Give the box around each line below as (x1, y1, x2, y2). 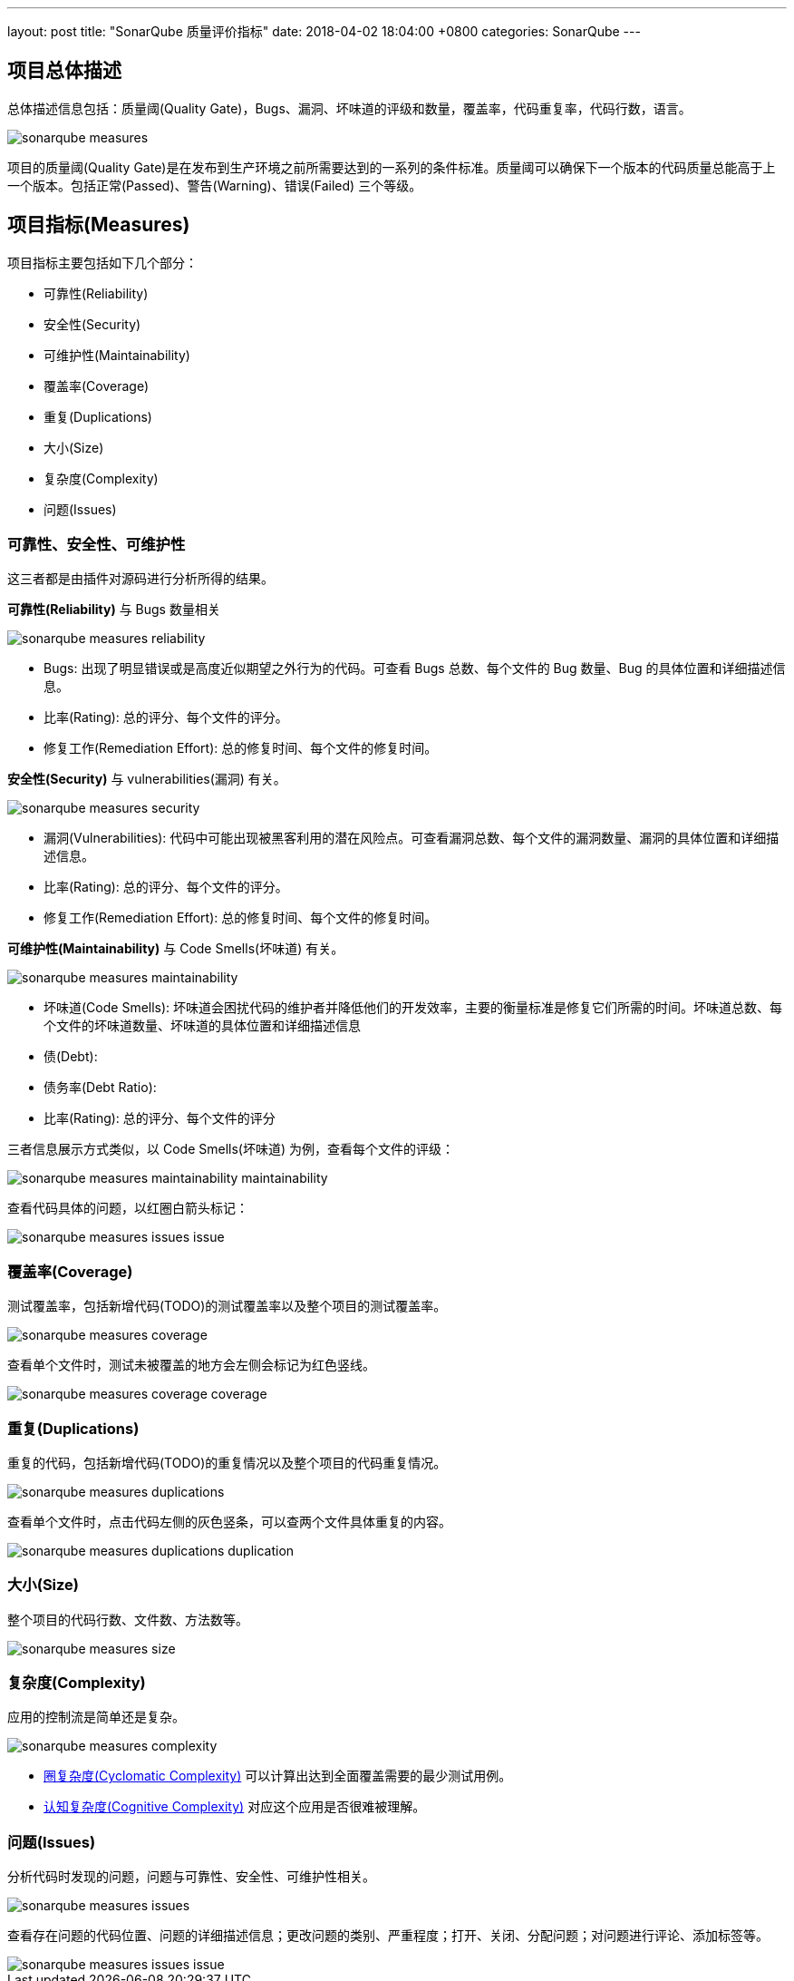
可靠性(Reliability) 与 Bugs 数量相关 (7, 601, 220, 618)
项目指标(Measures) (7, 213, 190, 237)
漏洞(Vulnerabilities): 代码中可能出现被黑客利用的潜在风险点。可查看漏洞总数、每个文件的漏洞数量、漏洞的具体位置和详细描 (44, 830, 779, 846)
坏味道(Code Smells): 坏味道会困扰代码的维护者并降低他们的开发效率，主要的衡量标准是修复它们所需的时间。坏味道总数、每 (44, 1000, 783, 1016)
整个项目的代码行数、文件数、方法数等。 (7, 1611, 248, 1627)
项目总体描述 (7, 59, 121, 83)
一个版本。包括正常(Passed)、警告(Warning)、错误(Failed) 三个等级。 (7, 177, 422, 193)
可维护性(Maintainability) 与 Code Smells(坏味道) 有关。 (7, 941, 344, 957)
